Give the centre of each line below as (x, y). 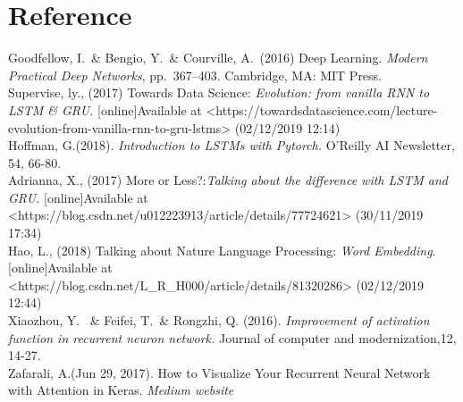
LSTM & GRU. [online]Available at (105, 109)
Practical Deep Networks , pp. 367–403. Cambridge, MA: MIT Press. (195, 75)
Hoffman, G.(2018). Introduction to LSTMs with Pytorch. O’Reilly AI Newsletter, (231, 145)
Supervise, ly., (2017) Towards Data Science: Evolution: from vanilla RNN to (219, 92)
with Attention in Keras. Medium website (121, 390)
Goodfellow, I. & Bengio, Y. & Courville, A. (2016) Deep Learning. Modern (218, 58)
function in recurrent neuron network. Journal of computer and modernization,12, (232, 337)
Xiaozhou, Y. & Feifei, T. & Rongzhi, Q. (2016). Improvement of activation (219, 320)
